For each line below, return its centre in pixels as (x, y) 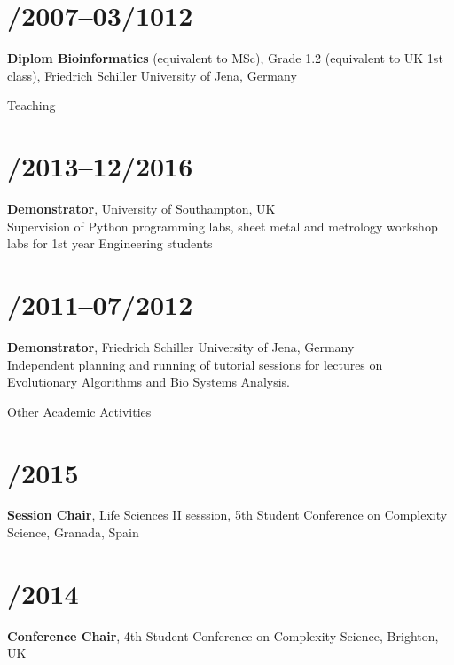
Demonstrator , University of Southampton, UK (141, 209)
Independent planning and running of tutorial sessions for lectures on (195, 364)
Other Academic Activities (79, 411)
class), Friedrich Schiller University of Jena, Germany (152, 75)
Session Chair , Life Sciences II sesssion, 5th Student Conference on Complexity (227, 515)
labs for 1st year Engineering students (110, 243)
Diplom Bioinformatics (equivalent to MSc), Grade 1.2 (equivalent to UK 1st (225, 58)
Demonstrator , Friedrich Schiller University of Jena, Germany (181, 346)
